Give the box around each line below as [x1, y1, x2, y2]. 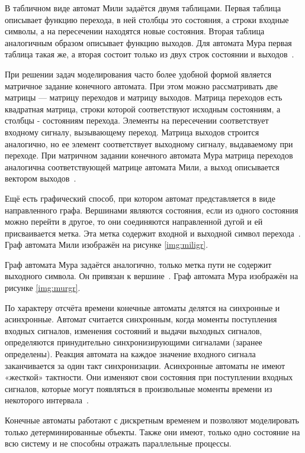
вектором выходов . [5, 172, 76, 185]
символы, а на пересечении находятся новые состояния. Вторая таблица [5, 25, 265, 37]
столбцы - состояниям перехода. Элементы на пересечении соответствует [5, 114, 269, 127]
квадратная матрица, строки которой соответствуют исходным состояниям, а [5, 102, 281, 115]
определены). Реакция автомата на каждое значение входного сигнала [5, 348, 256, 360]
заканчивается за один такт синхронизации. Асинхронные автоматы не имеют [5, 359, 285, 371]
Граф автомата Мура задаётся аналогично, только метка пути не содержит [5, 258, 272, 270]
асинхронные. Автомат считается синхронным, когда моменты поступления [5, 313, 277, 325]
